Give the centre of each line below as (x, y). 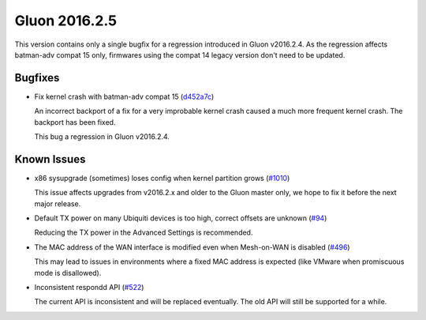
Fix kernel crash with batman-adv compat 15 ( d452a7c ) (124, 96)
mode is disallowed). (68, 273)
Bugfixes (37, 78)
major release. (58, 203)
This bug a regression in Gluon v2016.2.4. (102, 137)
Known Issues (50, 159)
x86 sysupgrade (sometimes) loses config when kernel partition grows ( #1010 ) (162, 178)
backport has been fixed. (75, 122)
